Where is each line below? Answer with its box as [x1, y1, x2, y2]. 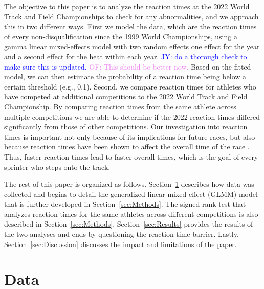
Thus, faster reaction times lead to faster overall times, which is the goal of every [4, 151, 258, 162]
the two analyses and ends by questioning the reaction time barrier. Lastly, [4, 229, 239, 239]
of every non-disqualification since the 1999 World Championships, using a [4, 31, 237, 41]
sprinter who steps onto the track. [4, 161, 111, 172]
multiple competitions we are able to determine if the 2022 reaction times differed [4, 111, 260, 122]
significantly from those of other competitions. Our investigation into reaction [4, 121, 248, 132]
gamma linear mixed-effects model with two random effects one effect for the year [4, 41, 260, 52]
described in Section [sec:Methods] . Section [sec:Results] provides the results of [4, 218, 253, 229]
